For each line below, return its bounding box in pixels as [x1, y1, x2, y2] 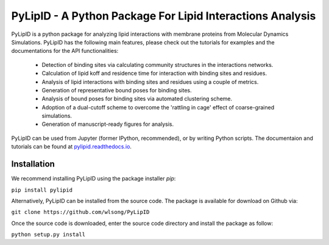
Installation [11, 159, 55, 170]
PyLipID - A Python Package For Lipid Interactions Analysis [11, 9, 316, 22]
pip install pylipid [11, 186, 73, 193]
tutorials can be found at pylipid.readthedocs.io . [11, 143, 132, 150]
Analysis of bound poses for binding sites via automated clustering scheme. [41, 95, 233, 103]
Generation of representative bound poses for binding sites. [41, 86, 192, 94]
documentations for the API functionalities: [11, 47, 119, 55]
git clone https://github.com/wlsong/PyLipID [11, 209, 150, 216]
